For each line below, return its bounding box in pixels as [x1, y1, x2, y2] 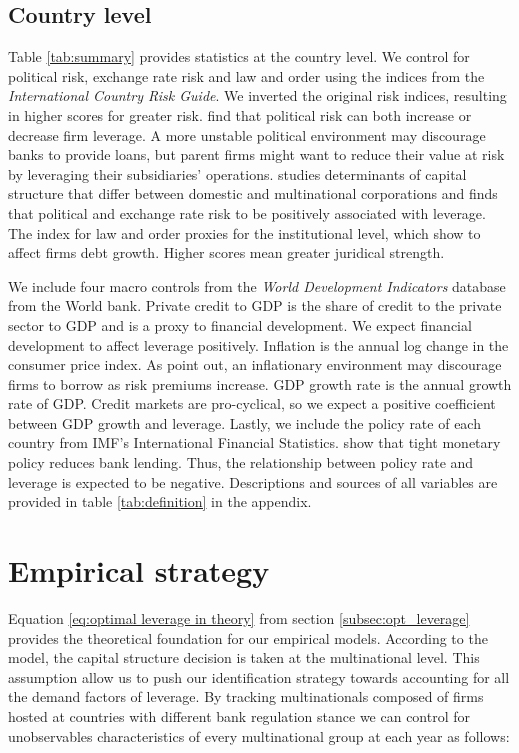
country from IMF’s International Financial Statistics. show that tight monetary [8, 432, 501, 453]
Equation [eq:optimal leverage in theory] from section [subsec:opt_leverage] [8, 607, 470, 628]
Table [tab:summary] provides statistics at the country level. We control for [8, 46, 470, 67]
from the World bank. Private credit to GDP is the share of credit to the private [8, 295, 502, 316]
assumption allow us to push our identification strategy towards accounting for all [8, 666, 510, 687]
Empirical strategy [8, 550, 270, 591]
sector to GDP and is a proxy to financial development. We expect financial [8, 314, 472, 335]
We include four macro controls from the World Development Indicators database [8, 275, 506, 296]
